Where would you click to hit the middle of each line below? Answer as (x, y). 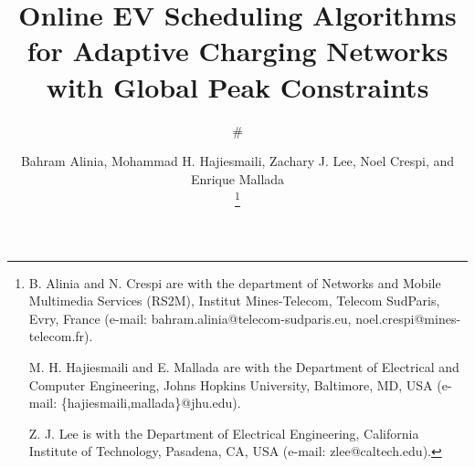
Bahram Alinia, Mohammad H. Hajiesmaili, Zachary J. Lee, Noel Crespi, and (237, 161)
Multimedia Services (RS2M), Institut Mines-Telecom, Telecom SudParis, (234, 301)
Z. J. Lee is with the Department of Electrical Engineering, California (224, 433)
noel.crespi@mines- (408, 318)
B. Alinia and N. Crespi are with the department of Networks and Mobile (235, 282)
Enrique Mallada (237, 178)
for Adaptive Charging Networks (237, 51)
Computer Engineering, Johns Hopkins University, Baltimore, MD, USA (231, 384)
